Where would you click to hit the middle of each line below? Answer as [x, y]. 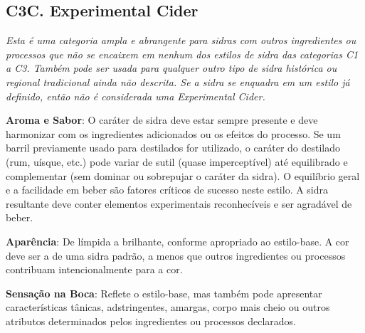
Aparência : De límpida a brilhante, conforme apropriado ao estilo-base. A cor [178, 241]
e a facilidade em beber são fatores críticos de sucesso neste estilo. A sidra [167, 190]
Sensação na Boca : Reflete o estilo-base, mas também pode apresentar [164, 293]
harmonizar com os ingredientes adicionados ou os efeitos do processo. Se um [173, 133]
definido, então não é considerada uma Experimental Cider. [136, 96]
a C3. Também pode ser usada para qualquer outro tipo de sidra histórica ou [171, 68]
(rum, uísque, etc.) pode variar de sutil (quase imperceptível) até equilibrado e [177, 161]
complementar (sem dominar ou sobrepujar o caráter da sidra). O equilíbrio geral [183, 175]
